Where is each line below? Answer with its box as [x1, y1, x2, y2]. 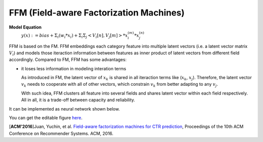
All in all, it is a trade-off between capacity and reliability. [21, 97, 135, 103]
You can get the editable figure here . [9, 115, 83, 121]
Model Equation [9, 24, 42, 30]
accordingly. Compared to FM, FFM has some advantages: [9, 57, 127, 63]
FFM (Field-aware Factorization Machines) [9, 7, 185, 18]
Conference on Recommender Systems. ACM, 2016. [9, 130, 114, 136]
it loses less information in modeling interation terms [21, 65, 127, 71]
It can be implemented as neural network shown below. [9, 106, 120, 111]
